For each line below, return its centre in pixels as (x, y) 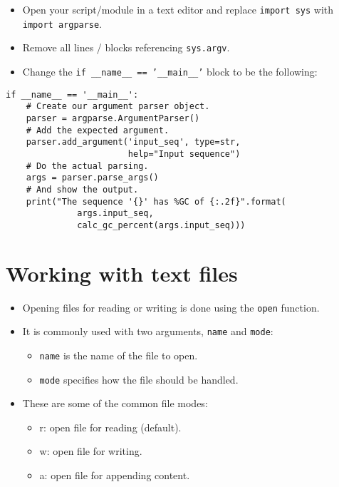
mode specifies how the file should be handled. (139, 379)
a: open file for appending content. (115, 475)
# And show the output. (82, 189)
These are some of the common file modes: (115, 403)
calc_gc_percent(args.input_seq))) (161, 225)
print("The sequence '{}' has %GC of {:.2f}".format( (156, 201)
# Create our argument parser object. (118, 107)
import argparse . (62, 23)
